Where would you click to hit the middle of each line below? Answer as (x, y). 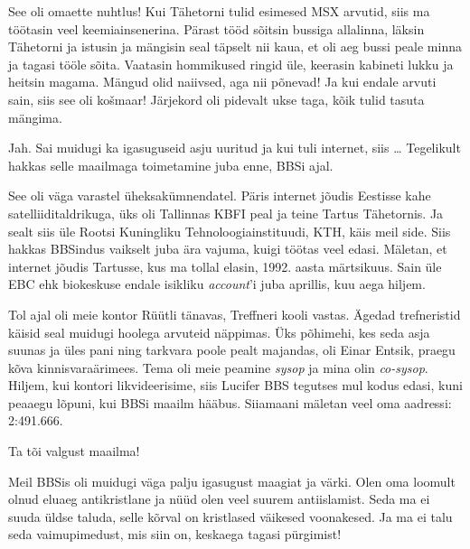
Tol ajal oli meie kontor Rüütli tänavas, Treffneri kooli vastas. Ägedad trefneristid (235, 314)
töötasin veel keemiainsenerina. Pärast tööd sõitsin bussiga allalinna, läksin (216, 28)
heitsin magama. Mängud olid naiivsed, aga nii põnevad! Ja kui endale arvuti (222, 82)
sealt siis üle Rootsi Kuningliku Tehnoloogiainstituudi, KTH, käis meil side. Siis (230, 231)
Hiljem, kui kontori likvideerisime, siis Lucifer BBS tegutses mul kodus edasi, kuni (235, 385)
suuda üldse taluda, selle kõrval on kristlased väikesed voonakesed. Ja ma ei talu (230, 516)
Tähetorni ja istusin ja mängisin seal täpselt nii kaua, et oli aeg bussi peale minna (235, 47)
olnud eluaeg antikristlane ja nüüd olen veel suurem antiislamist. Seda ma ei (219, 499)
